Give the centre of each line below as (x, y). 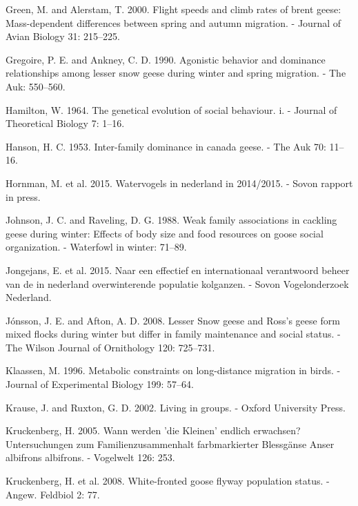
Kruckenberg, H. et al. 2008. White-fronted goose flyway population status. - (168, 481)
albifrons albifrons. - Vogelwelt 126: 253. (90, 457)
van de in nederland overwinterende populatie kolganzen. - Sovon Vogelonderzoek (177, 283)
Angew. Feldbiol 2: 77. (53, 494)
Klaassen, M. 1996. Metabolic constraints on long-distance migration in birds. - (173, 370)
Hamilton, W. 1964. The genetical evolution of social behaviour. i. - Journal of (171, 109)
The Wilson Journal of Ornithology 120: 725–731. (110, 347)
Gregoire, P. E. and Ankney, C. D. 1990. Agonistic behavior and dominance (166, 59)
